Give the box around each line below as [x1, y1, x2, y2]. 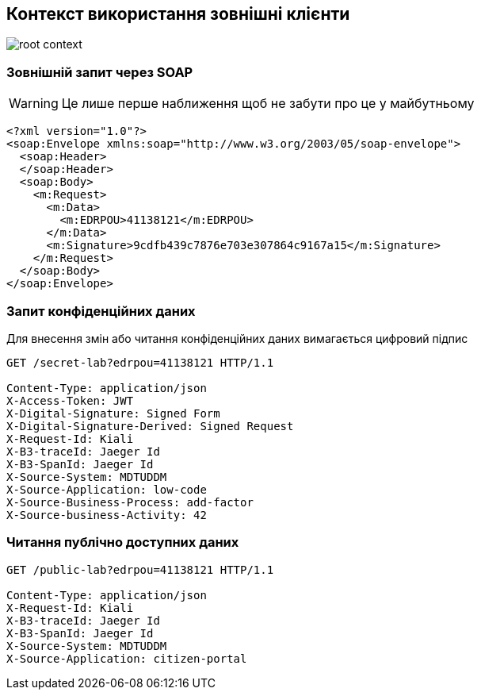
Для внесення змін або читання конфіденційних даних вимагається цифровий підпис [6, 331, 468, 345]
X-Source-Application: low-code [6, 483, 207, 496]
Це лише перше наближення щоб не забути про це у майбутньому [61, 95, 475, 112]
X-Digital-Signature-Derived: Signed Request [6, 419, 294, 433]
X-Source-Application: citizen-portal [6, 652, 247, 665]
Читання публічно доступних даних [6, 534, 239, 551]
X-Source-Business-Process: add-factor [6, 495, 254, 509]
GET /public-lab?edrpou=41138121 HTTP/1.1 [6, 563, 274, 576]
